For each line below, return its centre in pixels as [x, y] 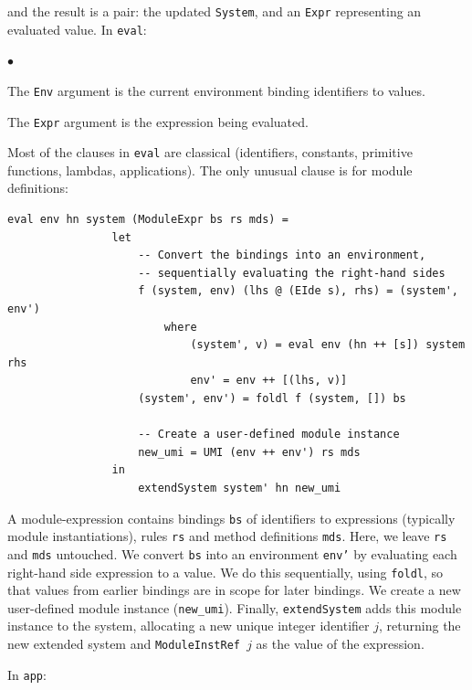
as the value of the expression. [340, 644]
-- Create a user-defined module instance [269, 435]
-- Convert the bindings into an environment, [282, 255]
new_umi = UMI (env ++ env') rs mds [249, 452]
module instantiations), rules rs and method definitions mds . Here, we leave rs [227, 536]
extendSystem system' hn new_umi [240, 488]
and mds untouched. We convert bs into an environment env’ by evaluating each [232, 553]
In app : [27, 674]
